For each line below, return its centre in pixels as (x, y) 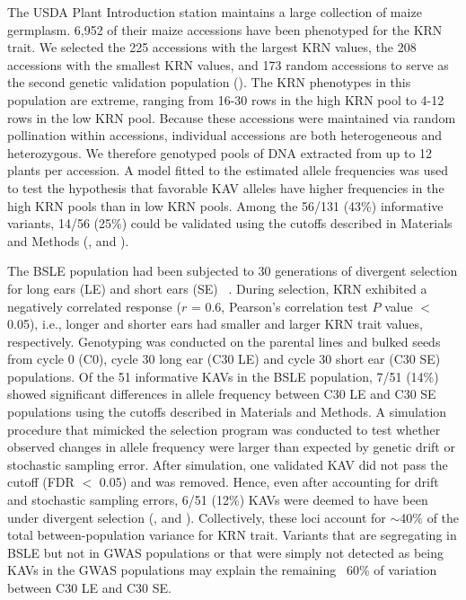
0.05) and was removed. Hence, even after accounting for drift (269, 482)
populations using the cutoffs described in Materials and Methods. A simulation (227, 412)
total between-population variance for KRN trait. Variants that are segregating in (232, 535)
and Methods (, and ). (68, 240)
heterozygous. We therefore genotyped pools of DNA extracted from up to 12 (220, 152)
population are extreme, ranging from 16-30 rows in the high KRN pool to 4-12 (226, 99)
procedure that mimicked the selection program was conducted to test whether (224, 429)
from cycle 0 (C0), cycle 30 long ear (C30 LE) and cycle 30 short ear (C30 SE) (224, 359)
